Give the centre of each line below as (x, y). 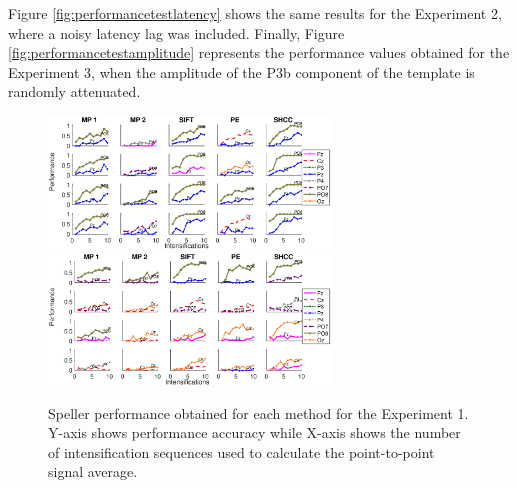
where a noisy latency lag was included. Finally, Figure (176, 32)
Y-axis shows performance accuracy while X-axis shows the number (254, 432)
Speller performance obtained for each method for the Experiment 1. (258, 412)
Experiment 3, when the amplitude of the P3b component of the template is (241, 71)
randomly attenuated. (74, 91)
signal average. (93, 471)
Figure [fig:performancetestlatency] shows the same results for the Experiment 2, (255, 13)
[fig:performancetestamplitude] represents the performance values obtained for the (259, 52)
